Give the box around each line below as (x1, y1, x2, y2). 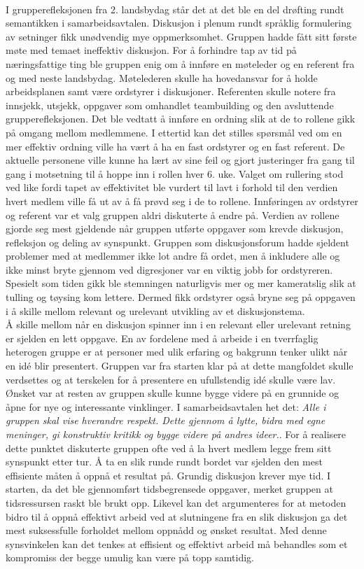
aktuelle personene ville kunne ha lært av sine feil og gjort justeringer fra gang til (6, 153, 355, 167)
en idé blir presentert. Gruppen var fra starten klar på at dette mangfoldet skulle (6, 358, 353, 373)
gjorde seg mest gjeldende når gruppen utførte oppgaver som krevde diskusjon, (6, 221, 344, 236)
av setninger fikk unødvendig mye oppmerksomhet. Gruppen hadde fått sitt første (6, 29, 357, 43)
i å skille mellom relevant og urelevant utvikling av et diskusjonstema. (6, 303, 305, 318)
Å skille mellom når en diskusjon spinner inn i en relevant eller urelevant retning (6, 317, 351, 332)
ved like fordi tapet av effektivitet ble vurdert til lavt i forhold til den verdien (6, 180, 338, 195)
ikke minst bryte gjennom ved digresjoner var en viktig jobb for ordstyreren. (6, 262, 333, 276)
